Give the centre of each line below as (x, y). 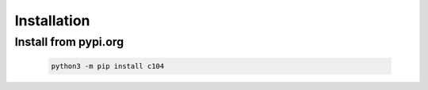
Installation (52, 21)
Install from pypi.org (69, 42)
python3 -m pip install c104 (108, 66)
